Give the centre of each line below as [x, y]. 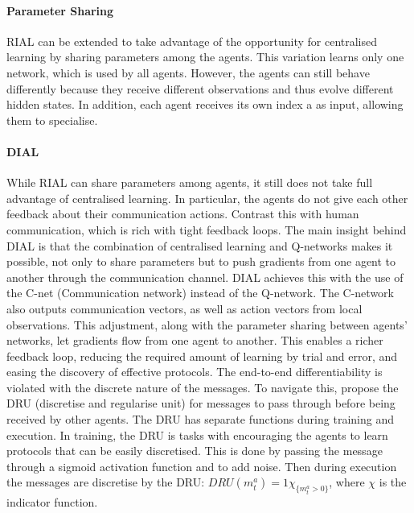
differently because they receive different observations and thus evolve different [200, 88]
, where [347, 482]
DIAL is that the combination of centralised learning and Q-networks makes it [200, 245]
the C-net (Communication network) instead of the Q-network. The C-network [200, 293]
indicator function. [52, 502]
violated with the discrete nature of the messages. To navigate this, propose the [203, 387]
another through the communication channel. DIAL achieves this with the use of [205, 277]
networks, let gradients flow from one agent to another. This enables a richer [195, 340]
